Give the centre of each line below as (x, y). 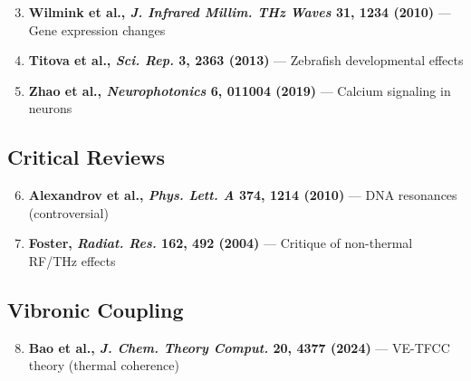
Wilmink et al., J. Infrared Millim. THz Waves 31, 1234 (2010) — (240, 12)
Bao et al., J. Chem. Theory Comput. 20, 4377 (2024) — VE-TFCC (239, 347)
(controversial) (68, 212)
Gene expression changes (97, 29)
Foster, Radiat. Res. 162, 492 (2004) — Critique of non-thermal (221, 243)
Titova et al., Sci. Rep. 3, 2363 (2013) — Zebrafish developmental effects (246, 60)
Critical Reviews (87, 157)
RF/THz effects (72, 260)
